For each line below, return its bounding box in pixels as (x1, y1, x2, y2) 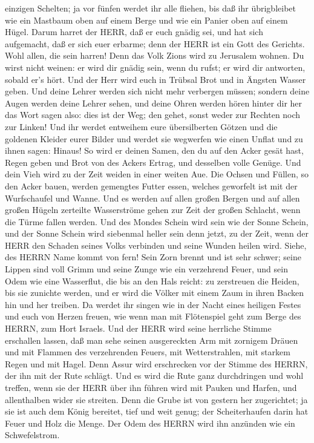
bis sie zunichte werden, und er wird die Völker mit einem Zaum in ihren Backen (5, 286, 304, 299)
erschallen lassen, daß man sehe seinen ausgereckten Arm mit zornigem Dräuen (5, 333, 298, 346)
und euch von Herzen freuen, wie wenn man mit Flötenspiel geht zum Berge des (5, 310, 301, 323)
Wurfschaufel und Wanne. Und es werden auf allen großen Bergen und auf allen (5, 191, 300, 204)
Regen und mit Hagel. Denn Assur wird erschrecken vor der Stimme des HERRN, (5, 357, 308, 370)
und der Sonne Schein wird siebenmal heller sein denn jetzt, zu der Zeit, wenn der (5, 227, 309, 240)
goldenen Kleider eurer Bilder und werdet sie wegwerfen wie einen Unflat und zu (5, 132, 303, 145)
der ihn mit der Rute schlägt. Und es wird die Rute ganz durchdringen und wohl (5, 369, 304, 382)
